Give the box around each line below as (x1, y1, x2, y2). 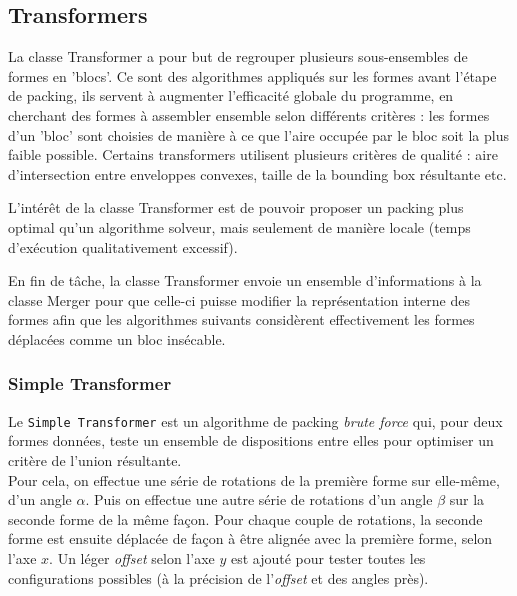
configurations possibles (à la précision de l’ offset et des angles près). (8, 567, 429, 588)
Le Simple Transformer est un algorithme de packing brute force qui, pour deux (8, 410, 503, 431)
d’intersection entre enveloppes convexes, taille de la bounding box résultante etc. (8, 163, 507, 184)
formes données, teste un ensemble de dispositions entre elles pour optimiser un (8, 430, 494, 451)
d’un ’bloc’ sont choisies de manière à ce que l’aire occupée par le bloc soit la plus (8, 124, 509, 145)
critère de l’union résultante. (8, 449, 182, 470)
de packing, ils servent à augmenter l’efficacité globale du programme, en (8, 85, 454, 106)
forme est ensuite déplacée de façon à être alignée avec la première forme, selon (8, 528, 493, 549)
